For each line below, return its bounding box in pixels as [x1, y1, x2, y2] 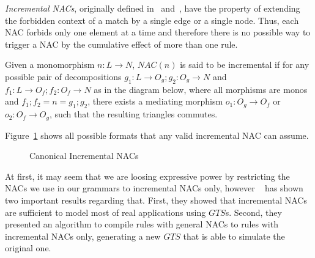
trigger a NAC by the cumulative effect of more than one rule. [5, 37, 238, 50]
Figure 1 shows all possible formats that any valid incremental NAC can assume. [5, 128, 309, 141]
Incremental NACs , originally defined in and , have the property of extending [5, 2, 300, 14]
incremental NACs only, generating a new [5, 229, 161, 242]
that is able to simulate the [183, 229, 285, 242]
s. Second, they [225, 205, 282, 218]
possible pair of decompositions [5, 70, 122, 83]
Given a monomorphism [5, 58, 95, 71]
